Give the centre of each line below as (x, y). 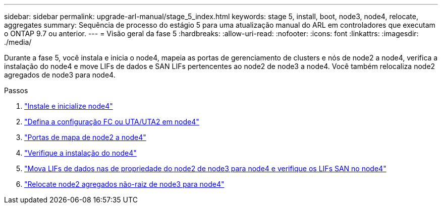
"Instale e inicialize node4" (69, 106)
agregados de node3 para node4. (60, 75)
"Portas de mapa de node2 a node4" (85, 137)
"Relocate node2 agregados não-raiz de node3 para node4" (124, 184)
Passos (16, 90)
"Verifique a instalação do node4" (80, 153)
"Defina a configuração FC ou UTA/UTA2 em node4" (112, 122)
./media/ (18, 42)
